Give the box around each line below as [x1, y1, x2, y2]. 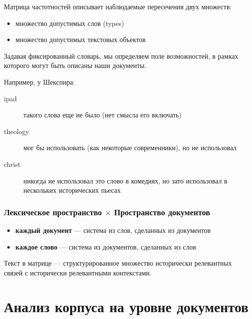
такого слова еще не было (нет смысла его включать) [23, 110, 182, 120]
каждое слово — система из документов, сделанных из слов [15, 241, 196, 251]
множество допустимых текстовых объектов [15, 34, 146, 45]
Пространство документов [114, 205, 210, 218]
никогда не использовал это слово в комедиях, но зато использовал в [23, 175, 228, 185]
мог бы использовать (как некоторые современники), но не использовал [23, 142, 237, 153]
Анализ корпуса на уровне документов [4, 296, 249, 316]
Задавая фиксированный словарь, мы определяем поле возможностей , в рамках [4, 50, 238, 61]
